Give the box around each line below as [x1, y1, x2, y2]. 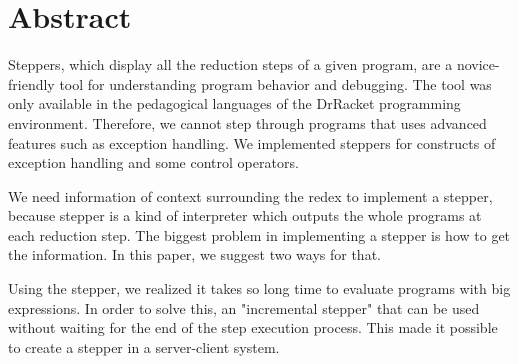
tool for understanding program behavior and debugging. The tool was [59, 73, 492, 94]
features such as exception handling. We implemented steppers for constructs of [8, 132, 496, 153]
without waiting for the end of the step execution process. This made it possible [8, 317, 498, 338]
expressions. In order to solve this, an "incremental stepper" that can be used [8, 297, 480, 318]
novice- [456, 54, 500, 75]
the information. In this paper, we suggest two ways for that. [8, 244, 381, 265]
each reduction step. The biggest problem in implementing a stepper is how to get [8, 224, 511, 245]
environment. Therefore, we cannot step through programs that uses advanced [8, 112, 487, 133]
